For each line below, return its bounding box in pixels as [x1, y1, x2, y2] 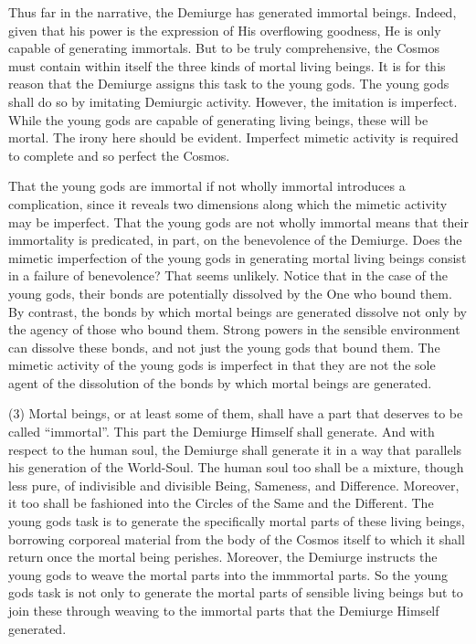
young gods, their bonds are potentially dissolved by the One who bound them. [8, 283, 452, 302]
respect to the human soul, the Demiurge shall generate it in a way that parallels [8, 439, 462, 459]
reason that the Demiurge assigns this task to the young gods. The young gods [8, 74, 450, 93]
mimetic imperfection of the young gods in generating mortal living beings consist [8, 248, 467, 267]
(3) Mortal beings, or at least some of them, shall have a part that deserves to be [8, 404, 463, 423]
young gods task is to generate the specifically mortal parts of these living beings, [8, 512, 465, 531]
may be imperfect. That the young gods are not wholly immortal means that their [8, 212, 469, 231]
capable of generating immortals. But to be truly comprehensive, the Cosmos [8, 38, 439, 58]
